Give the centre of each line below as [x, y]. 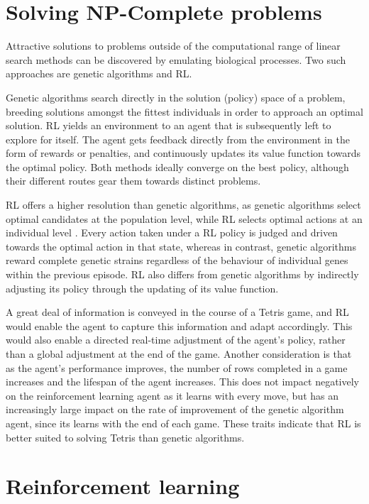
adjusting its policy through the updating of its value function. [142, 288]
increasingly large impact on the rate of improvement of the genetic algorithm [175, 409]
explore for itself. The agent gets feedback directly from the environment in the [178, 139]
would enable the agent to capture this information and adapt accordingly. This [179, 325]
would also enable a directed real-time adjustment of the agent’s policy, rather [176, 340]
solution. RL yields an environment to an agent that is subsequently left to [169, 125]
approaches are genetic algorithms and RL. [99, 73]
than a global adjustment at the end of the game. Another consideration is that [179, 354]
